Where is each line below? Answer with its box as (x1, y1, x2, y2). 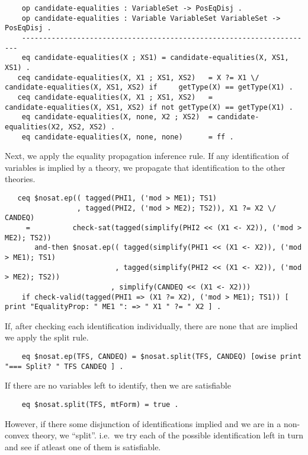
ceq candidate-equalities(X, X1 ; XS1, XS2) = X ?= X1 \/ (17, 73, 259, 82)
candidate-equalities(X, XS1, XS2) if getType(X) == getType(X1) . (5, 83, 293, 92)
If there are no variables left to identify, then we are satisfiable (5, 379, 231, 392)
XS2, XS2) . (68, 122, 115, 131)
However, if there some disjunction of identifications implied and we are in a (5, 417, 281, 429)
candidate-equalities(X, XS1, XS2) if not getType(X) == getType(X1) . (5, 103, 293, 112)
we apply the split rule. (5, 331, 89, 343)
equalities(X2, (5, 122, 65, 131)
